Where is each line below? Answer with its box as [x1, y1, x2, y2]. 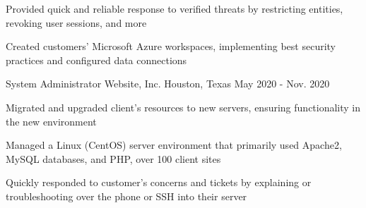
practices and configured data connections [6, 52, 187, 67]
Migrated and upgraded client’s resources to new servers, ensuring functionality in [6, 99, 361, 114]
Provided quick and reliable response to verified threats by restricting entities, [6, 1, 343, 16]
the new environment [6, 114, 97, 128]
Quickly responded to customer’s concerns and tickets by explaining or [6, 175, 312, 190]
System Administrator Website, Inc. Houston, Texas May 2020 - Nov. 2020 [6, 76, 330, 91]
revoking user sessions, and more [6, 15, 147, 30]
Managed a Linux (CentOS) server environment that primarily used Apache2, [6, 137, 342, 152]
